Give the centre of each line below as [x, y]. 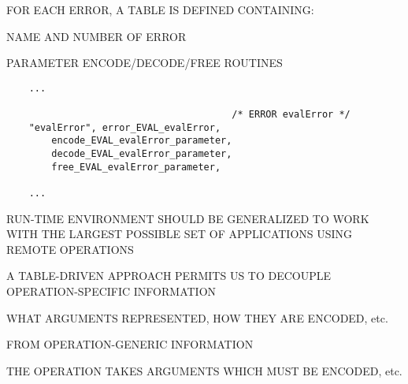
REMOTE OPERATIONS [70, 249]
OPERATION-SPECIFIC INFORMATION [111, 291]
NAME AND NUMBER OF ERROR [96, 36]
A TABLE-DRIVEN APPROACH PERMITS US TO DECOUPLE [169, 276]
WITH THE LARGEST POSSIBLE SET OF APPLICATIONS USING [180, 234]
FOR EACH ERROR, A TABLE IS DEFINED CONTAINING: [160, 9]
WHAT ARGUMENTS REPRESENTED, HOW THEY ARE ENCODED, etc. [197, 317]
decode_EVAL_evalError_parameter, [142, 154]
